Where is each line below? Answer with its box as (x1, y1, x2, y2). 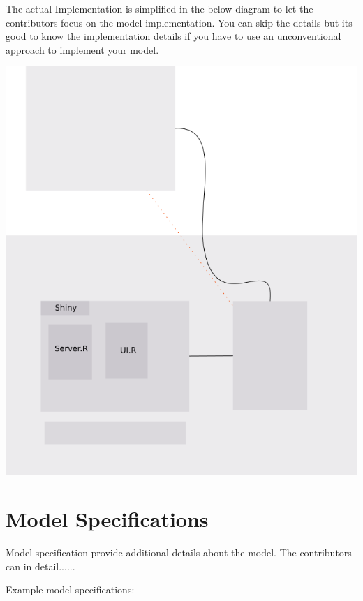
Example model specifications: (6, 582, 135, 597)
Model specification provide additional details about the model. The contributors (6, 544, 352, 559)
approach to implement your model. (6, 42, 159, 57)
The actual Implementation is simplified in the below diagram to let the (6, 1, 313, 15)
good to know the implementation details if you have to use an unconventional (6, 29, 341, 43)
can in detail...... (6, 558, 75, 573)
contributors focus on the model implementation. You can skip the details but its (6, 15, 353, 29)
